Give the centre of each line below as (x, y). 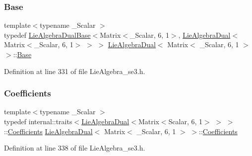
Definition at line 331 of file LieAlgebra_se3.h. (75, 71)
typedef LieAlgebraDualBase (47, 35)
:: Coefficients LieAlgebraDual (48, 131)
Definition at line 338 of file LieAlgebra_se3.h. (75, 148)
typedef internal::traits (38, 121)
